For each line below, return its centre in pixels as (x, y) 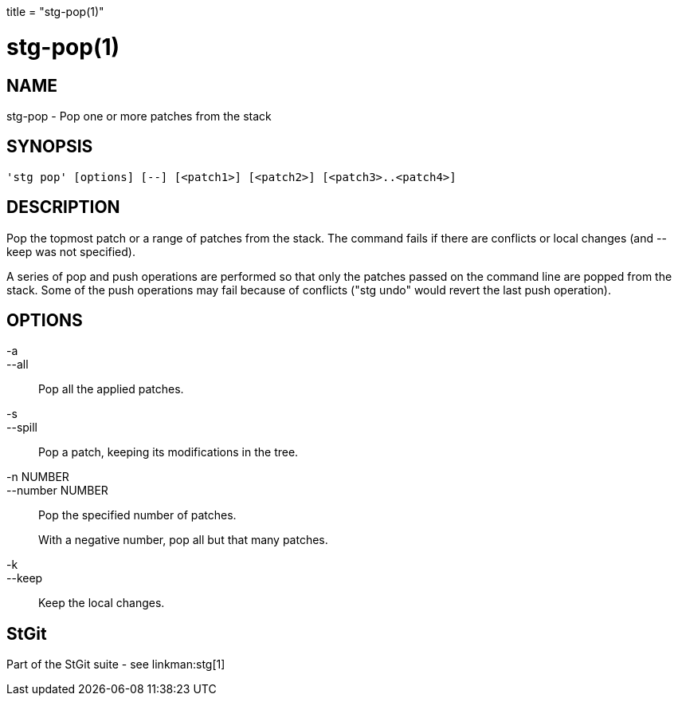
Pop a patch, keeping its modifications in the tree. (169, 452)
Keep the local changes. (102, 603)
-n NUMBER (38, 477)
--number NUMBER (57, 491)
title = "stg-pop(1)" (55, 12)
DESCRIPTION (63, 207)
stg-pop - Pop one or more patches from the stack (139, 116)
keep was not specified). (71, 251)
